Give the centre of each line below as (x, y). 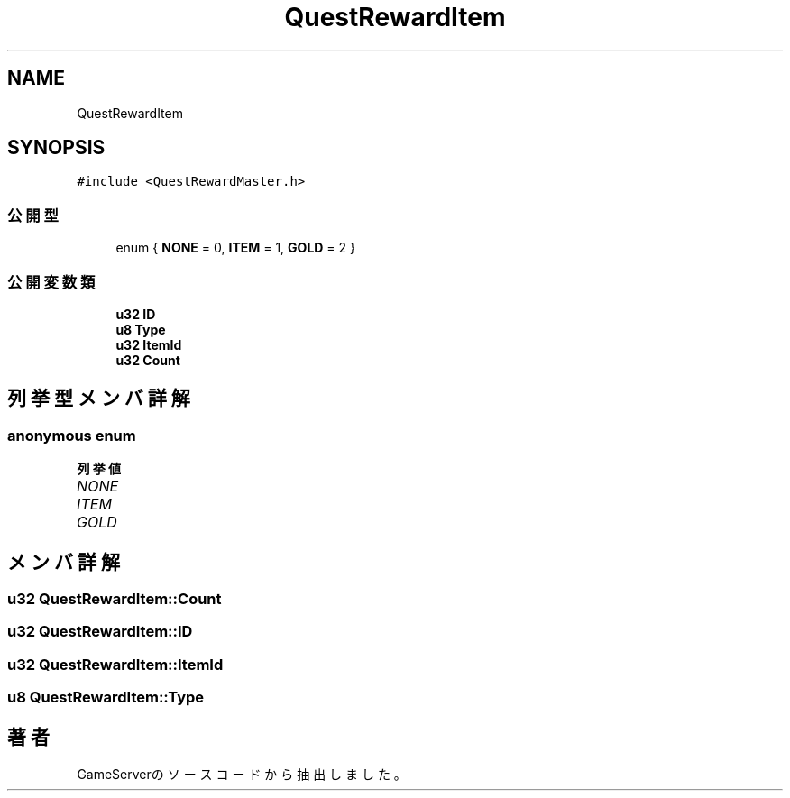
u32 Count (148, 360)
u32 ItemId (149, 344)
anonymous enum (72, 435)
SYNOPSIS (56, 148)
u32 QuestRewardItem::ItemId (115, 664)
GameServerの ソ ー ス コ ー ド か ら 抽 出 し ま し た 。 (242, 774)
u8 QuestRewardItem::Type (106, 697)
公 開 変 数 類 (51, 282)
